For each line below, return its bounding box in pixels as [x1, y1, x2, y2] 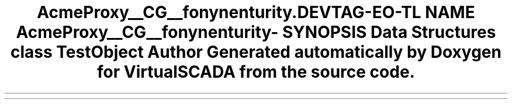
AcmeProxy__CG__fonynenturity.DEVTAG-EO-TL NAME [37, 2, 475, 22]
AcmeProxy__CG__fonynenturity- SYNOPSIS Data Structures [16, 22, 496, 42]
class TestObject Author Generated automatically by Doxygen [11, 42, 501, 62]
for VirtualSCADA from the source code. [97, 62, 415, 82]
